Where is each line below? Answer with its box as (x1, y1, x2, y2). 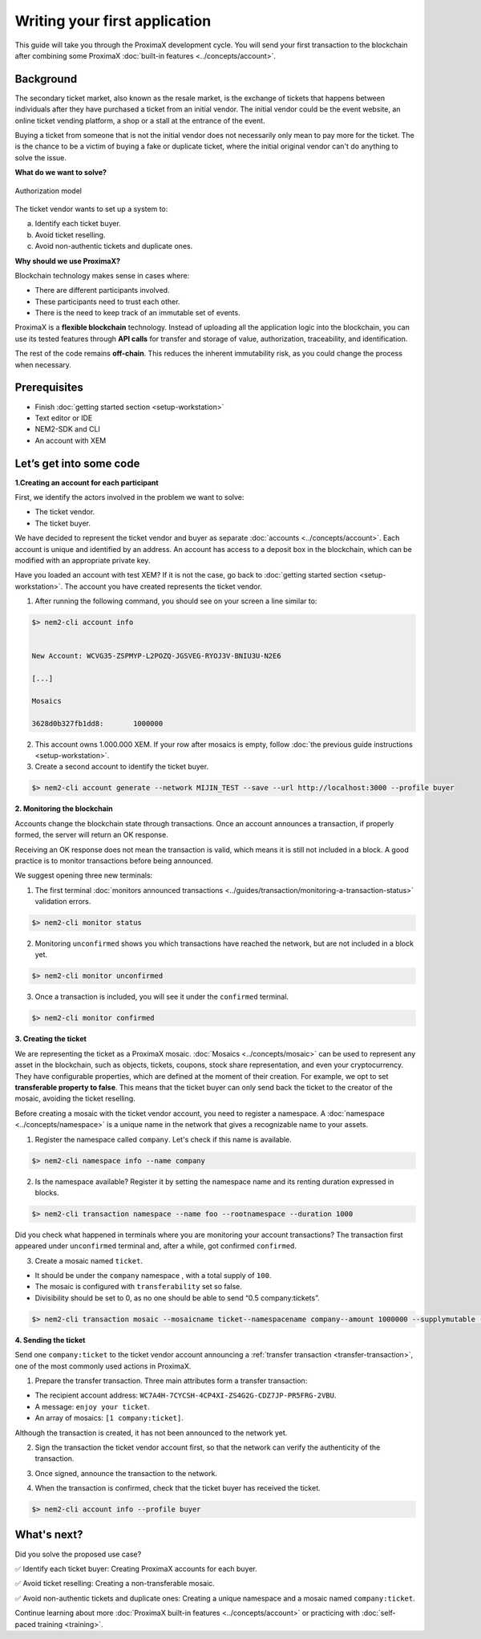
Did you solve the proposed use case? (14, 1549, 142, 1559)
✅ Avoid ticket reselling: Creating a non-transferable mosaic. (14, 1579, 216, 1588)
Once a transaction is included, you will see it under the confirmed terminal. (34, 992, 289, 1002)
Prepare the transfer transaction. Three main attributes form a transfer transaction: (34, 1376, 308, 1385)
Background (14, 72, 78, 86)
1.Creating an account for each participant (14, 477, 160, 487)
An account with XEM (34, 436, 107, 445)
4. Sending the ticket (14, 1335, 86, 1345)
